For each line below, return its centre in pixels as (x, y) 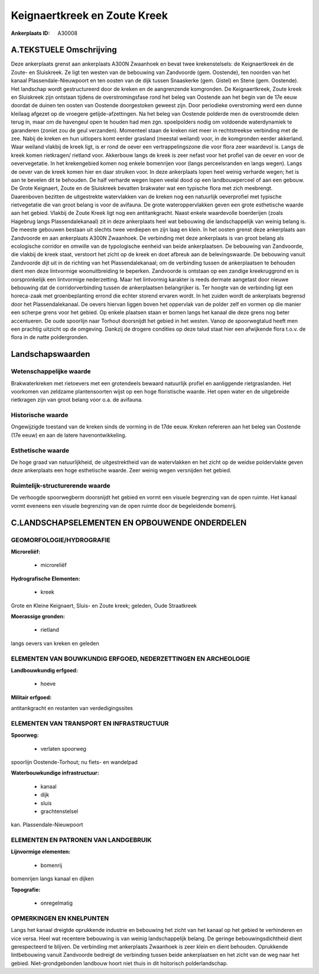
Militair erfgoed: (31, 697)
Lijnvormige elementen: (41, 852)
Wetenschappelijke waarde (51, 372)
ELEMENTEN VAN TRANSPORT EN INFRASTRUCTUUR (90, 723)
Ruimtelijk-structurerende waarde (61, 486)
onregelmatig (57, 903)
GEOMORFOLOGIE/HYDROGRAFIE (61, 540)
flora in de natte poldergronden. (50, 337)
